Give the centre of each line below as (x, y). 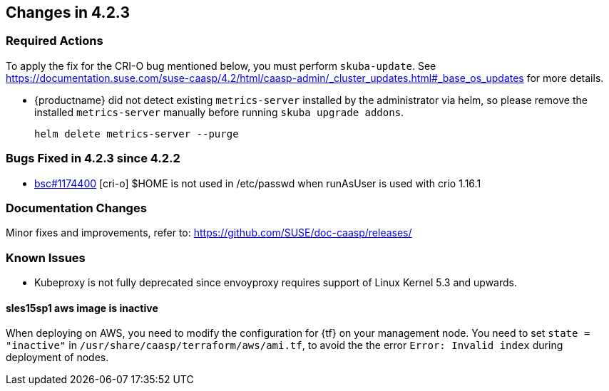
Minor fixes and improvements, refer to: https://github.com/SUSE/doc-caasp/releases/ (209, 233)
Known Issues (46, 257)
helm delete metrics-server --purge (137, 134)
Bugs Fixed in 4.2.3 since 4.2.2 (93, 158)
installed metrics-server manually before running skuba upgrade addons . (219, 112)
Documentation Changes (76, 208)
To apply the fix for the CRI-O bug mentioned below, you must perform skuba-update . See (221, 66)
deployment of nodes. (57, 358)
